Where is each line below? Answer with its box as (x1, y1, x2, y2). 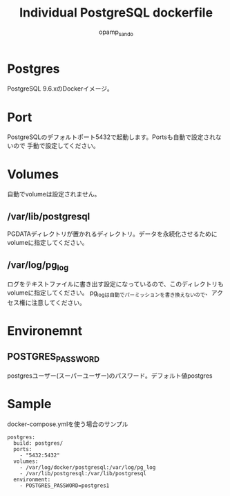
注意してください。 (30, 298, 86, 306)
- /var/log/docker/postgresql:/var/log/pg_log (19, 464, 156, 471)
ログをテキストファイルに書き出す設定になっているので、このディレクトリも (7, 280, 224, 288)
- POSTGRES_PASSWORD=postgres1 (19, 482, 110, 489)
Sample (7, 396, 52, 412)
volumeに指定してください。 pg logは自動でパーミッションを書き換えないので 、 (7, 288, 212, 298)
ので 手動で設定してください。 (12, 142, 100, 150)
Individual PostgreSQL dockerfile (19, 5, 213, 21)
